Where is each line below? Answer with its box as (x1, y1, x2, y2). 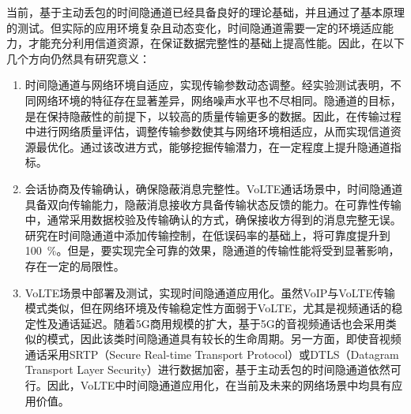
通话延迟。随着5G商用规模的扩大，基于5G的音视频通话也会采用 (58, 315, 386, 331)
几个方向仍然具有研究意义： (6, 50, 150, 66)
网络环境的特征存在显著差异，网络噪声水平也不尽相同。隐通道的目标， (36, 91, 402, 108)
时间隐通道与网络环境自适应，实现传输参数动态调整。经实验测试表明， (25, 76, 390, 93)
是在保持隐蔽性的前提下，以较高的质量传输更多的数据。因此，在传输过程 (25, 107, 402, 124)
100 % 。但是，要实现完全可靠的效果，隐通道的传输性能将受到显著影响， (25, 242, 400, 259)
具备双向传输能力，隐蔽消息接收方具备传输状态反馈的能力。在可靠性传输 (25, 196, 402, 212)
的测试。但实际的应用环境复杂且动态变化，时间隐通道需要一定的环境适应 (6, 19, 383, 35)
